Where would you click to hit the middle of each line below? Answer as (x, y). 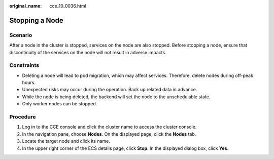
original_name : (26, 6)
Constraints (24, 65)
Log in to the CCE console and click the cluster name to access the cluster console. (109, 127)
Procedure (23, 117)
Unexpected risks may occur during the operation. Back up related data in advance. (110, 90)
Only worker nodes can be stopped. (60, 104)
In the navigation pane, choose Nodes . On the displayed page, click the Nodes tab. (109, 134)
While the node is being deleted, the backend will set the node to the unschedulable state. (116, 97)
